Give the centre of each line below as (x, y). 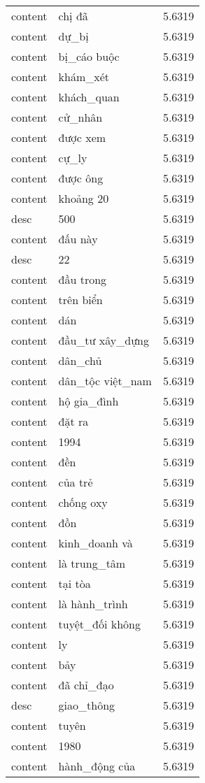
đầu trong (83, 279)
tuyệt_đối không (99, 624)
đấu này (78, 239)
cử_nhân (80, 117)
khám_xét (84, 77)
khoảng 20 (84, 198)
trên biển (80, 300)
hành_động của (97, 766)
